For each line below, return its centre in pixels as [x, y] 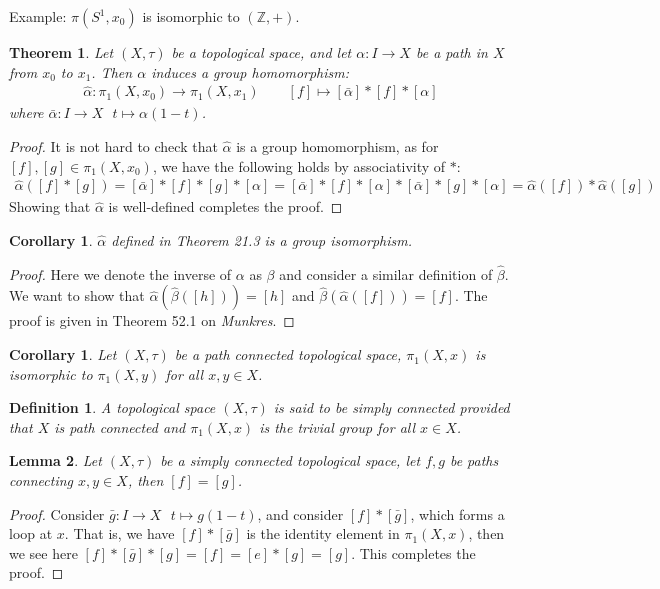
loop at [31, 533]
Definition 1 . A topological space [112, 407]
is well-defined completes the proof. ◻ [225, 206]
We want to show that [77, 295]
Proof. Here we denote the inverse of [120, 273]
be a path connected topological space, [288, 354]
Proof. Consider [57, 513]
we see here [43, 552]
